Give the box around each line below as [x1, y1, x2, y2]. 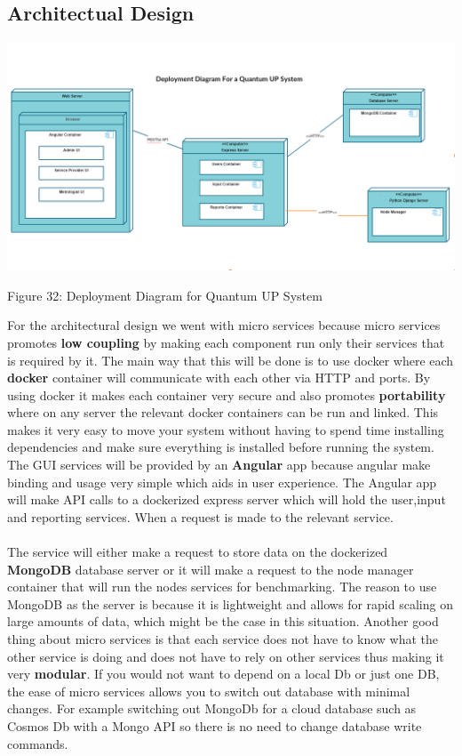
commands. [7, 734, 68, 752]
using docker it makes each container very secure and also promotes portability [7, 385, 446, 404]
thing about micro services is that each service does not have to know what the [7, 630, 439, 647]
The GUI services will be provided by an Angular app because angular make [7, 455, 431, 474]
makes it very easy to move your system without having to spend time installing [7, 420, 444, 438]
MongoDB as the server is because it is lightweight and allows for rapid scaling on [7, 594, 453, 613]
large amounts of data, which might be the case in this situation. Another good [7, 612, 439, 631]
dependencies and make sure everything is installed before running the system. [7, 438, 434, 456]
